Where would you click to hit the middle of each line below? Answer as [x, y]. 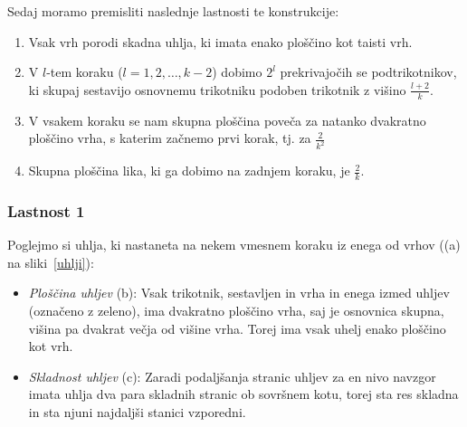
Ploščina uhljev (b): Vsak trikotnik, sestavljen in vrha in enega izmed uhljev [239, 293]
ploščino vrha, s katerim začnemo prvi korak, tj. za [170, 138]
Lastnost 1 [46, 210]
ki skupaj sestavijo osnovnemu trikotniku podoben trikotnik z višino [217, 89]
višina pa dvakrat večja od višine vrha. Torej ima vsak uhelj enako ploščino [237, 328]
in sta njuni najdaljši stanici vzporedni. [137, 411]
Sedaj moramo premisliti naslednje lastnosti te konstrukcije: [173, 11]
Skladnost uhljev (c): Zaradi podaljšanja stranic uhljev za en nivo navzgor [232, 376]
